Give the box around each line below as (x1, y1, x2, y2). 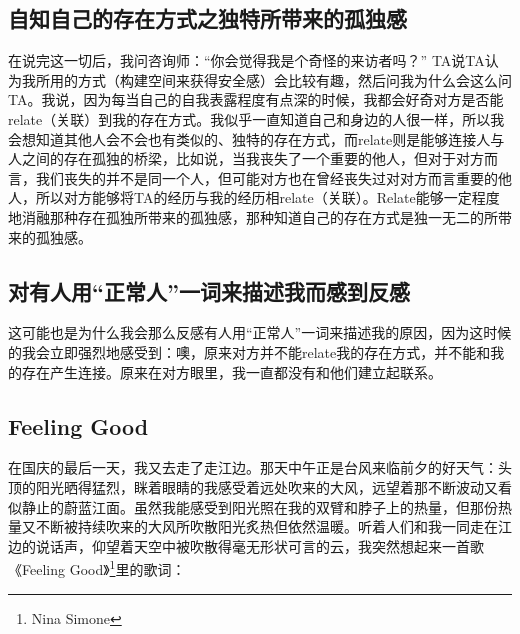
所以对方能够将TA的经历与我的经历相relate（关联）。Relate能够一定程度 (35, 187, 500, 208)
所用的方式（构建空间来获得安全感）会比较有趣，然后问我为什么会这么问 (35, 69, 512, 90)
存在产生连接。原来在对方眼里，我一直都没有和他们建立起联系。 (21, 361, 442, 382)
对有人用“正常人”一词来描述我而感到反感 (8, 275, 410, 306)
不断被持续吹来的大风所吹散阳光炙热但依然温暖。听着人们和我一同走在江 (35, 516, 512, 537)
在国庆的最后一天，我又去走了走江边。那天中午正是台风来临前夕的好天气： (8, 457, 498, 478)
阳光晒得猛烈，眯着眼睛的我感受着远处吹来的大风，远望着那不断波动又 (35, 476, 498, 497)
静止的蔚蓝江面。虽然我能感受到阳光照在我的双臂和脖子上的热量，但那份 (21, 496, 498, 517)
